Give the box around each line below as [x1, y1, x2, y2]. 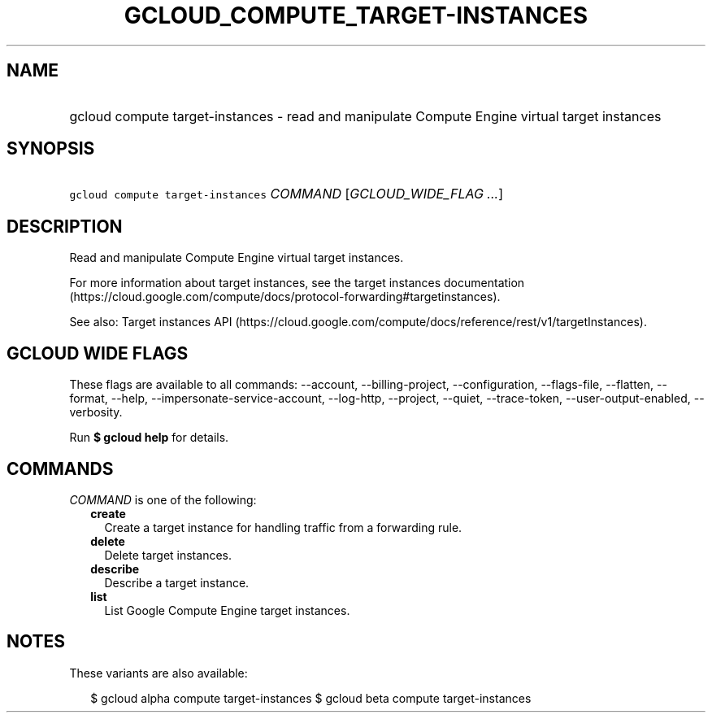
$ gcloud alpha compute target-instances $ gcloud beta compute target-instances [90, 691, 532, 705]
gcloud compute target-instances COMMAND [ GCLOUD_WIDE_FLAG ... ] [69, 185, 503, 203]
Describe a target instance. [104, 575, 250, 590]
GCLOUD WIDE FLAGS [7, 342, 189, 364]
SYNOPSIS [7, 138, 95, 159]
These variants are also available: [69, 665, 248, 680]
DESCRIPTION [7, 216, 123, 237]
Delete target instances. [104, 547, 232, 562]
